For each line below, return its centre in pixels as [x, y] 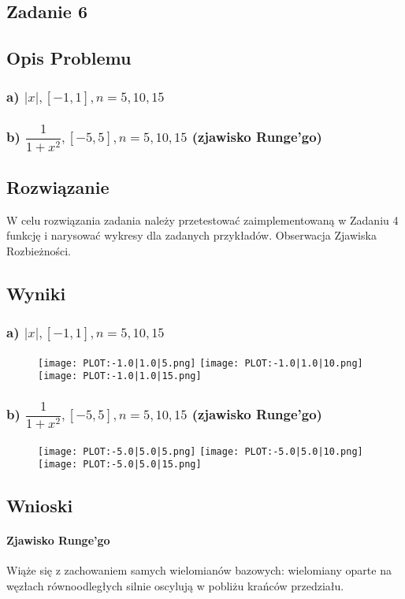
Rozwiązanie [58, 187]
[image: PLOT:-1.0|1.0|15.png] [120, 376]
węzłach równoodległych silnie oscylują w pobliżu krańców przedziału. [175, 586]
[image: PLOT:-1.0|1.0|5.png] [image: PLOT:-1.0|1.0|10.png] [201, 363]
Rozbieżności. [39, 251]
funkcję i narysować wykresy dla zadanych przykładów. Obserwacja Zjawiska [191, 235]
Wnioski [40, 506]
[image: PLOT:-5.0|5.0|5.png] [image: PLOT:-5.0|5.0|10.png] [201, 451]
